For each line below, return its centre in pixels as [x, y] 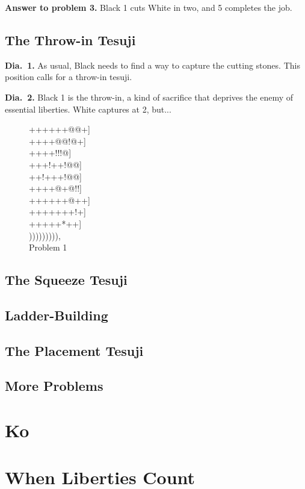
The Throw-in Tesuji [70, 39]
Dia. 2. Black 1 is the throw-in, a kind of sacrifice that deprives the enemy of [149, 97]
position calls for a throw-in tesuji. [69, 77]
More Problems [54, 386]
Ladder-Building [57, 315]
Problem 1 [48, 247]
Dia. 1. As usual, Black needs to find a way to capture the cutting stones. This [152, 65]
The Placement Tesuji [74, 350]
